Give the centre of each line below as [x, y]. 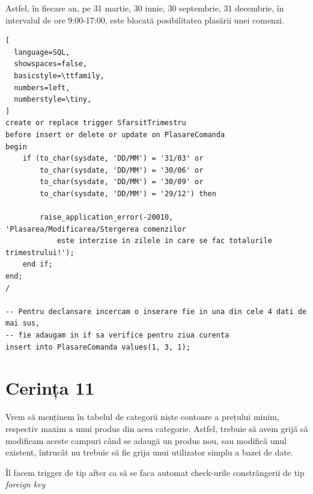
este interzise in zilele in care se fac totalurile [164, 241]
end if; [38, 264]
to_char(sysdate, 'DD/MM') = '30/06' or [122, 170]
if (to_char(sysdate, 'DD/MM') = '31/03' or [113, 159]
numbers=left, [42, 88]
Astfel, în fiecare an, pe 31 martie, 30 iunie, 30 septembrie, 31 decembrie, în [145, 8]
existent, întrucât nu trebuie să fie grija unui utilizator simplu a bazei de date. [149, 452]
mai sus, [23, 323]
